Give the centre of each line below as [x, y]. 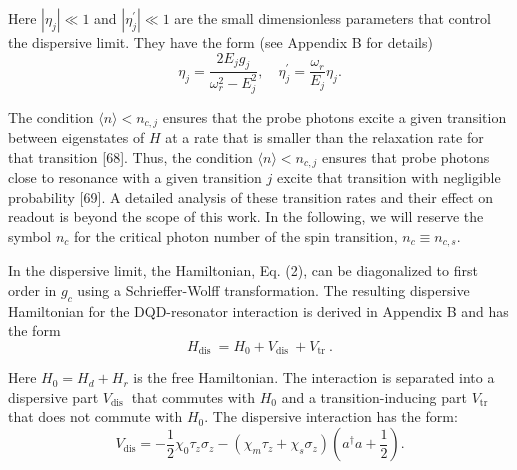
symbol [30, 235]
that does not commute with [95, 416]
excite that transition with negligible [388, 177]
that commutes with [193, 396]
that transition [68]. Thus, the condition [130, 156]
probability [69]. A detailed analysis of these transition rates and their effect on [251, 196]
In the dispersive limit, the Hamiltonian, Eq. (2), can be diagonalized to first [243, 270]
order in [32, 289]
